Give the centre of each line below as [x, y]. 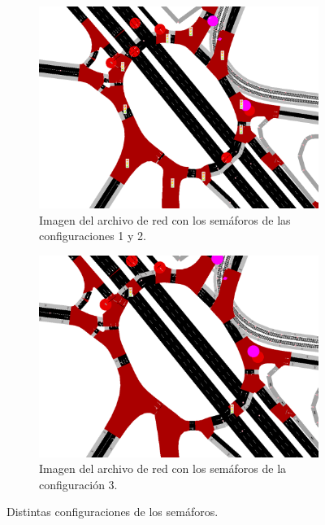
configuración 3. [78, 484]
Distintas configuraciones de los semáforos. [113, 512]
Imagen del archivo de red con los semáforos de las [165, 219]
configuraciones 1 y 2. [93, 236]
